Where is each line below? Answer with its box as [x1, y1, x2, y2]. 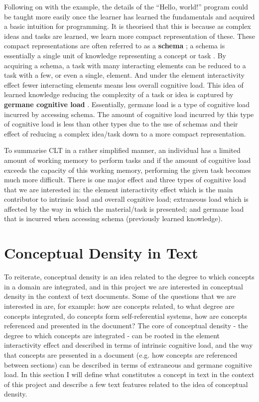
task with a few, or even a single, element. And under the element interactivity [4, 70, 245, 80]
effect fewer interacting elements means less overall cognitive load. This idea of [4, 79, 244, 90]
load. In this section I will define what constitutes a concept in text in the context [4, 369, 255, 380]
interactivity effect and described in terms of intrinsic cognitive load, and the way [4, 340, 253, 350]
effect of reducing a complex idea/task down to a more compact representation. [4, 128, 246, 138]
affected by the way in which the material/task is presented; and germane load [4, 203, 244, 214]
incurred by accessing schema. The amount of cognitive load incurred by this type [4, 109, 254, 119]
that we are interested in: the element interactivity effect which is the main [4, 184, 233, 194]
